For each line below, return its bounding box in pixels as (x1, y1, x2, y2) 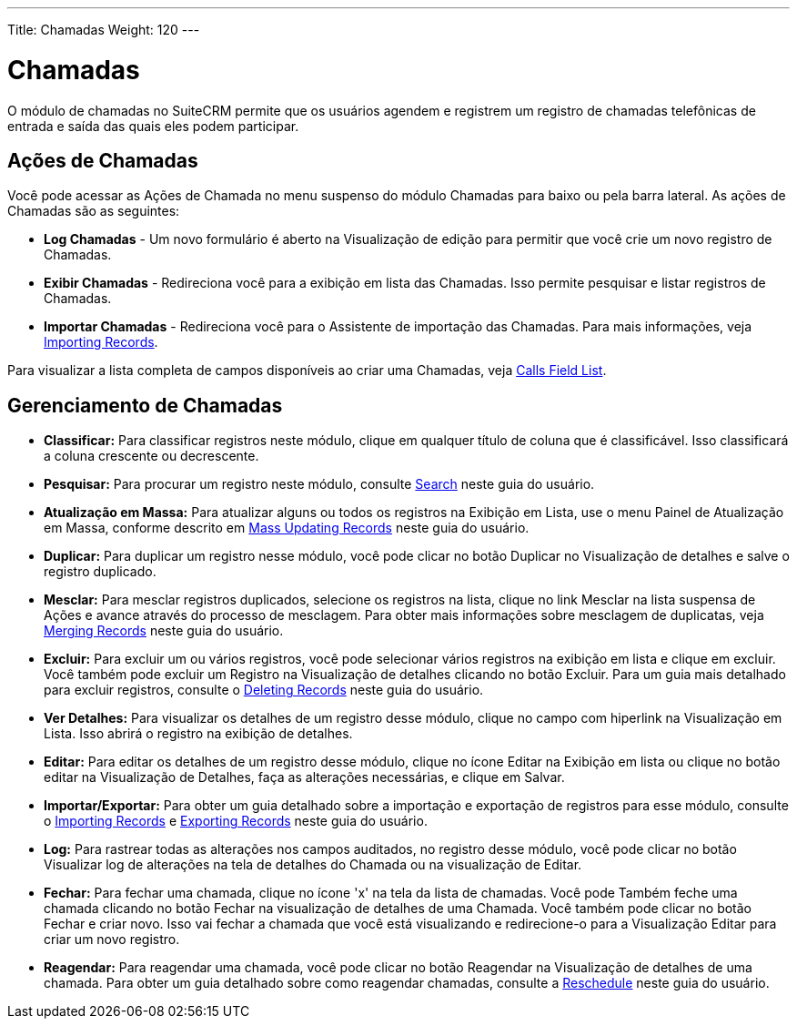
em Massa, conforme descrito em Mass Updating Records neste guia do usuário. (44, 520, 530, 536)
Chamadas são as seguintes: (7, 203, 180, 219)
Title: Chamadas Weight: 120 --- (7, 22, 200, 37)
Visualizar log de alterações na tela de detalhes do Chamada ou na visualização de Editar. (44, 857, 582, 873)
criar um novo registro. (44, 931, 180, 948)
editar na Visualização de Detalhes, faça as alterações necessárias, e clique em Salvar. (44, 769, 565, 786)
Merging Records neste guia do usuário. (44, 623, 284, 639)
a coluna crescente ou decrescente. (44, 448, 259, 464)
